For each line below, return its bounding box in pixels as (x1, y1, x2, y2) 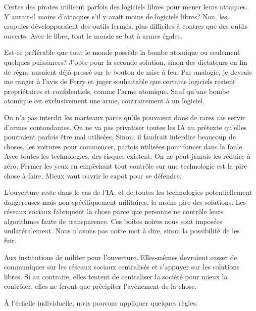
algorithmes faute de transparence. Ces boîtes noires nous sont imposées (4, 216, 223, 226)
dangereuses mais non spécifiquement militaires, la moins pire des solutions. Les (4, 196, 246, 207)
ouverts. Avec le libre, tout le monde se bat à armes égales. (4, 30, 183, 41)
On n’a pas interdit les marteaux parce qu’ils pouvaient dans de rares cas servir (4, 112, 245, 122)
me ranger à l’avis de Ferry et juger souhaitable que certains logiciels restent (4, 76, 236, 87)
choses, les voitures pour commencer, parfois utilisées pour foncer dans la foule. (4, 141, 244, 151)
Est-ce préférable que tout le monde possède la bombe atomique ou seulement (4, 47, 240, 57)
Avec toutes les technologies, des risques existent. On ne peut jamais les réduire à (4, 151, 251, 161)
